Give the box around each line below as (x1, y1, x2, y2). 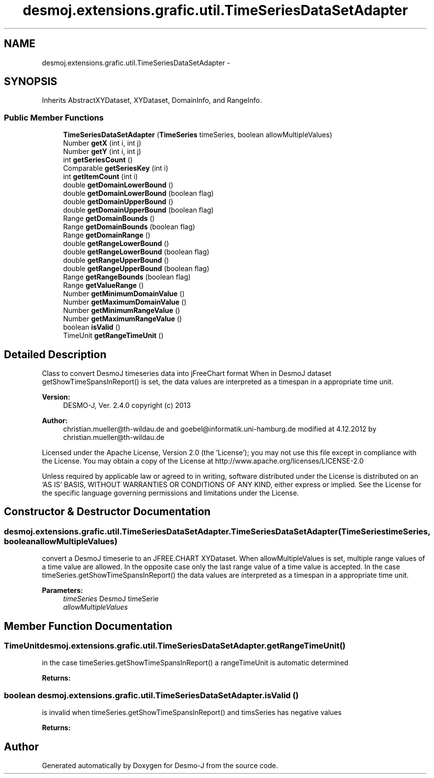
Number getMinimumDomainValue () (63, 289, 185, 298)
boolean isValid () (63, 323, 120, 332)
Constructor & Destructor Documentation (4, 505, 211, 518)
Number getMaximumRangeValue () (63, 314, 182, 323)
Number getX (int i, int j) (63, 139, 142, 148)
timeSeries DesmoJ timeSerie (63, 594, 159, 603)
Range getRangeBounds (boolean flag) (63, 273, 191, 281)
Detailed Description (4, 348, 107, 361)
